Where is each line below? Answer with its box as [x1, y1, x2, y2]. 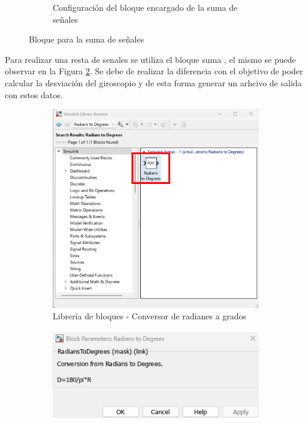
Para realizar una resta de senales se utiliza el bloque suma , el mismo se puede [5, 53, 296, 65]
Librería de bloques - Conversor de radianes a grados [53, 310, 247, 322]
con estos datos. [5, 88, 63, 101]
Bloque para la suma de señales [29, 33, 144, 46]
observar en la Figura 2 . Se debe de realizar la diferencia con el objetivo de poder [5, 65, 303, 77]
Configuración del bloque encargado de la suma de [53, 1, 238, 13]
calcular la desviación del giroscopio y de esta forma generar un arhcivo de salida [5, 76, 302, 89]
